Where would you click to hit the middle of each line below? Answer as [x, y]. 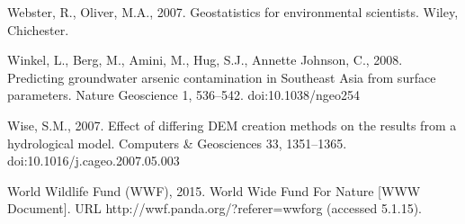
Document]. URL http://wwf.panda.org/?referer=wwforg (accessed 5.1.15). [215, 208]
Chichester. [38, 29]
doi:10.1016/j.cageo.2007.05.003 [94, 161]
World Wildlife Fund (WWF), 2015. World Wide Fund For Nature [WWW [214, 190]
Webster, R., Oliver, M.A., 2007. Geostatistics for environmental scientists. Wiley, [233, 12]
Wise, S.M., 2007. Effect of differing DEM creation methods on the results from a [232, 125]
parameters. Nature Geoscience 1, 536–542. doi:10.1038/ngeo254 [183, 95]
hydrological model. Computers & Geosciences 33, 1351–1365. [177, 143]
